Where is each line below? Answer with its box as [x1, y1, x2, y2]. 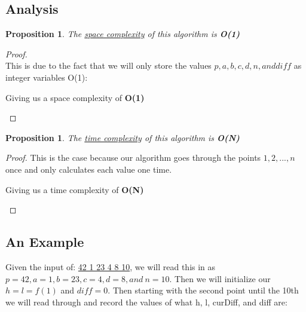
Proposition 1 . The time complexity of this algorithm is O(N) [5, 131, 240, 143]
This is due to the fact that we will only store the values [5, 59, 212, 72]
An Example [5, 233, 84, 251]
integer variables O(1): [5, 71, 88, 83]
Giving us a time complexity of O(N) [5, 183, 144, 195]
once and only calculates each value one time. [5, 163, 172, 175]
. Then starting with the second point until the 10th [108, 284, 299, 296]
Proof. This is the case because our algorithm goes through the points [5, 151, 261, 164]
